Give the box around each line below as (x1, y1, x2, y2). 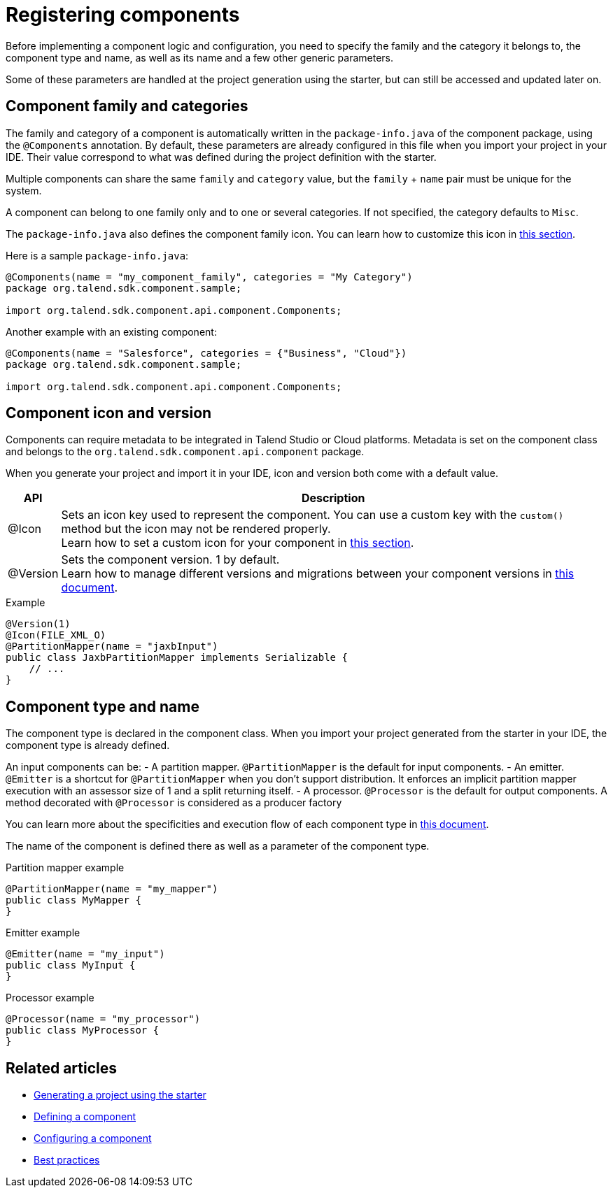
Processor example (6, 992, 94, 1004)
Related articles (6, 1059, 117, 1077)
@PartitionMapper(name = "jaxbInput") (6, 641, 218, 652)
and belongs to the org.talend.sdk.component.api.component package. (6, 445, 365, 458)
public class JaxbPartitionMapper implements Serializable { (6, 652, 348, 664)
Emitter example (6, 927, 80, 939)
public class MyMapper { (6, 894, 141, 906)
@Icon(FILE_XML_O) (6, 629, 106, 641)
